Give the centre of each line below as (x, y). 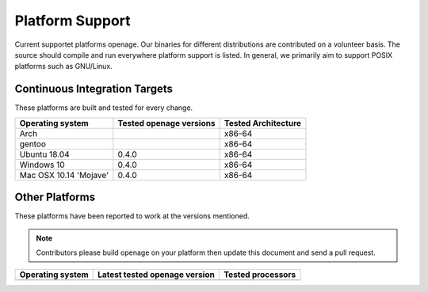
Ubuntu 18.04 (45, 154)
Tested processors (260, 275)
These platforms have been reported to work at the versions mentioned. (132, 216)
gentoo (33, 144)
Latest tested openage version (157, 275)
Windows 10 (42, 165)
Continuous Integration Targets (94, 89)
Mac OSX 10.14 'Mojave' (64, 175)
